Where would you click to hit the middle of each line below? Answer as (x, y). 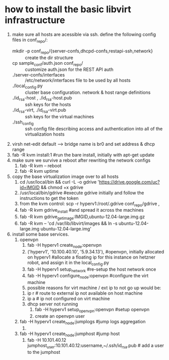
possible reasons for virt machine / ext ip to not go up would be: (94, 288)
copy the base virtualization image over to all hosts (65, 176)
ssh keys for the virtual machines (59, 116)
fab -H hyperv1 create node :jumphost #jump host (70, 334)
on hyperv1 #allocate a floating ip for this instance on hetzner (91, 257)
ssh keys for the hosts (48, 104)
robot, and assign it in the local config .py (68, 263)
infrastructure (35, 20)
